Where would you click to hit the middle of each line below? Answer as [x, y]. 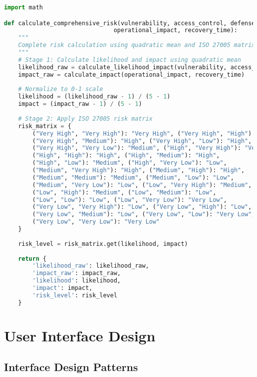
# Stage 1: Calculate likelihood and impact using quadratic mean [129, 60]
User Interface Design [80, 335]
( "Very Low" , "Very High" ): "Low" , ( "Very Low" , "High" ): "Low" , [142, 207]
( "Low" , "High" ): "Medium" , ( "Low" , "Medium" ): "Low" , [124, 192]
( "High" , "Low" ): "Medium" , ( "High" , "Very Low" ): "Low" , [130, 163]
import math [23, 7]
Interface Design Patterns [71, 367]
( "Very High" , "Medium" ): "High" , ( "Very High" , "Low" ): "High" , [142, 141]
